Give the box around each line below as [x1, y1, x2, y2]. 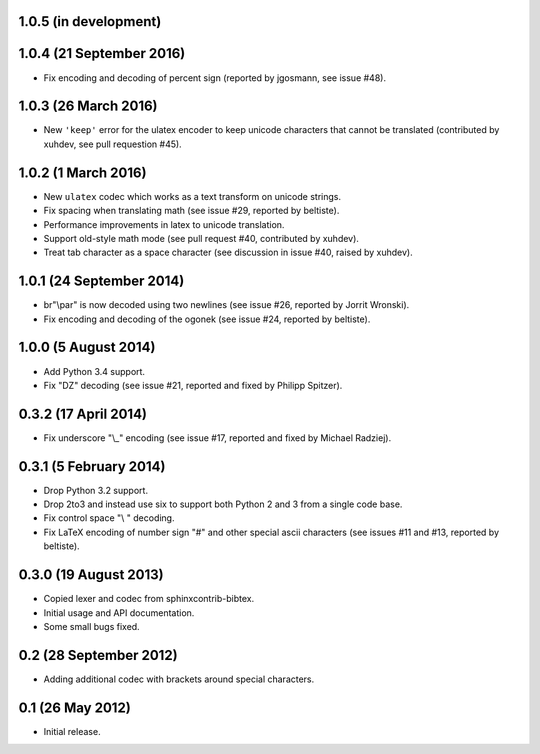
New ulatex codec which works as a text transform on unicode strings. [43, 190, 342, 202]
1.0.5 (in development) [18, 13, 162, 30]
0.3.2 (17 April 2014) [18, 405, 148, 422]
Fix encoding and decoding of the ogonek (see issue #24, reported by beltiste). [43, 313, 371, 325]
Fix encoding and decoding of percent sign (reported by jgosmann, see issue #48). [43, 71, 387, 84]
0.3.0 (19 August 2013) [18, 566, 164, 584]
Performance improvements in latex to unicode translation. [43, 218, 285, 230]
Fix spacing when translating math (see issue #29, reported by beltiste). [43, 205, 340, 217]
